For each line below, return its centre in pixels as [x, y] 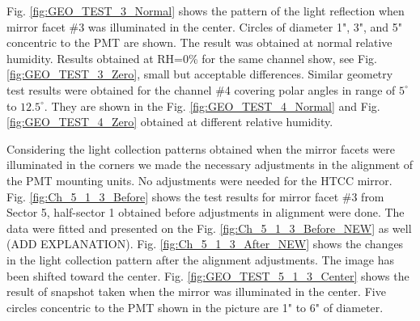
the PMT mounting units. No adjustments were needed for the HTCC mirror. [199, 180]
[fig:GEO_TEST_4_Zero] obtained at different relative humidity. [170, 122]
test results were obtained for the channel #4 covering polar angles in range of [201, 89]
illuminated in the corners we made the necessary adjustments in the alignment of [210, 165]
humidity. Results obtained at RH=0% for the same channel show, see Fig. [192, 58]
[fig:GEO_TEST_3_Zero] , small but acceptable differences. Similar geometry [200, 74]
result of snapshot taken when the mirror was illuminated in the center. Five [196, 291]
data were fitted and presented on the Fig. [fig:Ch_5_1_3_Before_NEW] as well [209, 228]
